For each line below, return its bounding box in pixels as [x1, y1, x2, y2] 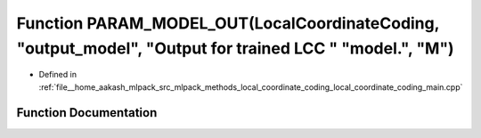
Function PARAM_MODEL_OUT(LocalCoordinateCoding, [16, 13, 440, 33]
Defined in [38, 69, 77, 80]
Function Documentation [16, 105, 158, 120]
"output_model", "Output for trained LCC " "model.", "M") [16, 38, 454, 58]
